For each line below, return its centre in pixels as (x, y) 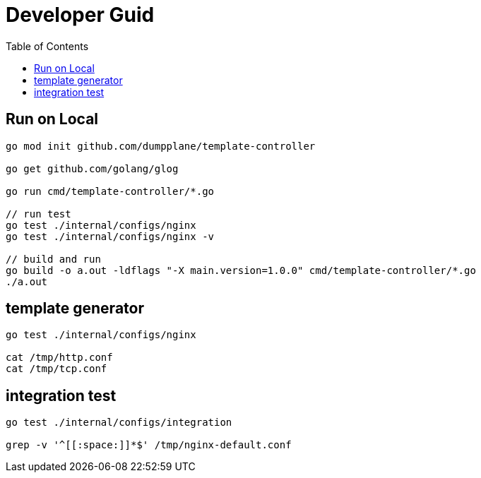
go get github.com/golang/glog (92, 168)
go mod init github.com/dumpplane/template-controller (161, 146)
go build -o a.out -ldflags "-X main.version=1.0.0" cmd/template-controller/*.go (241, 270)
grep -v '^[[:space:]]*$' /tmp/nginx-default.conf (149, 445)
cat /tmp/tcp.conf (57, 369)
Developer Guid (80, 15)
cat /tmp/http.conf (59, 358)
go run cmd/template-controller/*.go (110, 191)
